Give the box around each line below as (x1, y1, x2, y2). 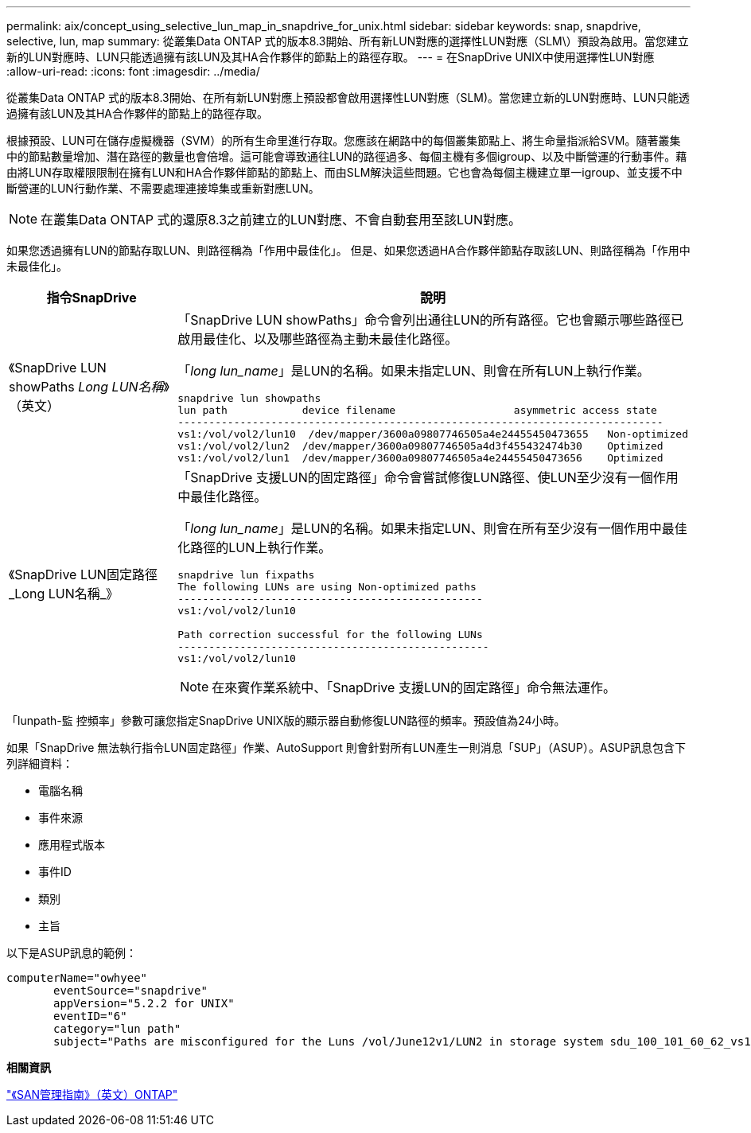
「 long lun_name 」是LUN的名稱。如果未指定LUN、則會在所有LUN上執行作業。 (177, 363, 650, 379)
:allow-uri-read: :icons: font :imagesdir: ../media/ (6, 64, 260, 78)
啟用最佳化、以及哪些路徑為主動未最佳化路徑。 (177, 331, 458, 347)
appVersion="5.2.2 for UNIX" (53, 997, 235, 1010)
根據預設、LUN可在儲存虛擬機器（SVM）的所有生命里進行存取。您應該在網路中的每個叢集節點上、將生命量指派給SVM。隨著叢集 (6, 134, 681, 147)
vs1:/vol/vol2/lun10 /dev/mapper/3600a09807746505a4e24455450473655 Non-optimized (177, 428, 688, 440)
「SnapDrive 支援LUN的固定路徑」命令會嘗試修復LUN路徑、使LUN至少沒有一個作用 (177, 469, 679, 485)
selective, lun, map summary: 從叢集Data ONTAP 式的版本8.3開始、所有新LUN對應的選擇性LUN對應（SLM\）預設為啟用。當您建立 (6, 34, 689, 48)
